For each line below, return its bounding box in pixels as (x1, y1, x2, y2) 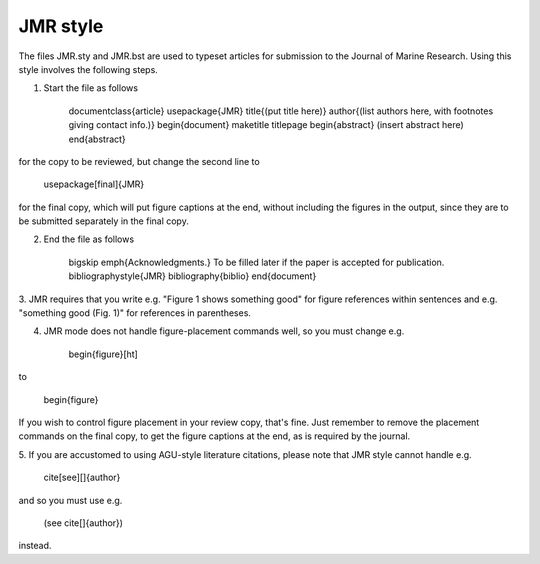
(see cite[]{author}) (43, 516, 124, 529)
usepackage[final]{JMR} (43, 178, 145, 190)
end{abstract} (68, 133, 127, 145)
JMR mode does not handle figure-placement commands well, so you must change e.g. (43, 325, 405, 337)
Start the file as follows (43, 82, 139, 94)
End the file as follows (43, 233, 135, 245)
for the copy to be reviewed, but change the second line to (18, 155, 260, 167)
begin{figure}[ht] (68, 348, 139, 360)
